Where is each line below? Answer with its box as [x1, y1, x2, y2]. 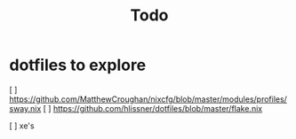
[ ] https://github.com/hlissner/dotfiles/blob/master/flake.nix [43, 103, 263, 113]
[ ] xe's [9, 120, 35, 131]
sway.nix [9, 103, 42, 113]
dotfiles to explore [9, 55, 147, 75]
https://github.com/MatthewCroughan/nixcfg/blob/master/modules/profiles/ [9, 94, 287, 104]
